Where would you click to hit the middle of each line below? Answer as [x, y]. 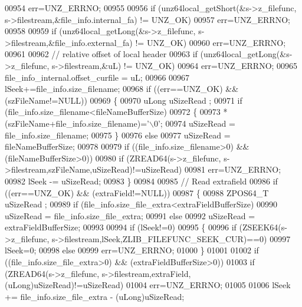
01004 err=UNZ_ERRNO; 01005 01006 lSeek [208, 285]
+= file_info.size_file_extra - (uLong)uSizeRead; [95, 296]
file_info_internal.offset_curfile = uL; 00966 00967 [97, 77]
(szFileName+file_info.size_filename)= [76, 123]
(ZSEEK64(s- [263, 227]
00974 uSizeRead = [200, 123]
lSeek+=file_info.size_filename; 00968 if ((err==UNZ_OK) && [122, 89]
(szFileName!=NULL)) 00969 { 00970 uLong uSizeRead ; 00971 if [124, 100]
